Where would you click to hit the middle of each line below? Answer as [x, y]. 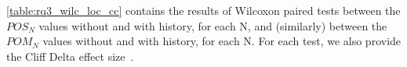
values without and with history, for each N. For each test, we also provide [222, 41]
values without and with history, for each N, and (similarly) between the [213, 25]
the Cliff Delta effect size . [70, 56]
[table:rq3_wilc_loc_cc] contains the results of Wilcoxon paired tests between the [203, 10]
